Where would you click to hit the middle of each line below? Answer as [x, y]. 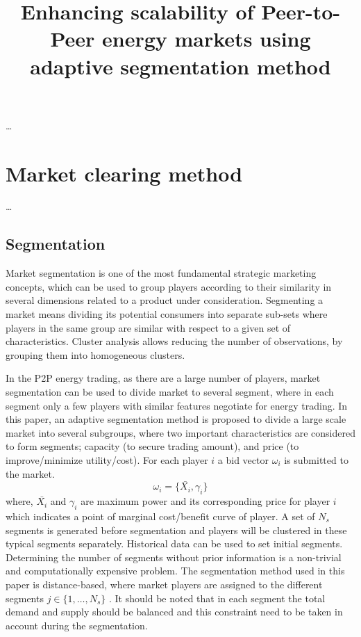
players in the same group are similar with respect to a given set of [148, 327]
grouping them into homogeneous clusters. [95, 354]
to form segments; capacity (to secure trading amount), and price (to [152, 446]
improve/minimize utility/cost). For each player [107, 459]
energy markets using [207, 39]
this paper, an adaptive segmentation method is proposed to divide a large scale [176, 419]
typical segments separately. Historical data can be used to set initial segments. [174, 543]
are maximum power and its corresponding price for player [205, 501]
